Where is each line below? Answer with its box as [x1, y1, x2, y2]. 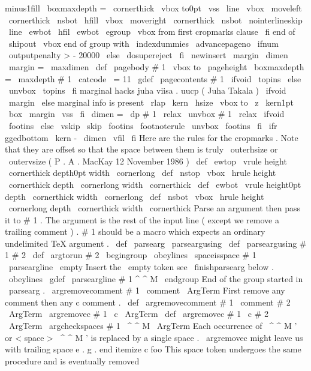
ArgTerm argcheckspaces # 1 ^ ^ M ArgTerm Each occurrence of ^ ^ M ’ [8, 319, 297, 332]
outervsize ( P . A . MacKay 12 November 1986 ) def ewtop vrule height [8, 154, 287, 167]
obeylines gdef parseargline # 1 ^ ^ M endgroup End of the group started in [8, 272, 303, 285]
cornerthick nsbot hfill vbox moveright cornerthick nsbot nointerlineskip [8, 13, 303, 26]
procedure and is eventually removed [5, 354, 140, 367]
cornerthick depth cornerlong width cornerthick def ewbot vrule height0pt [8, 178, 301, 190]
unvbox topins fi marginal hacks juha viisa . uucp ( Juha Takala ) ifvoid [8, 84, 286, 97]
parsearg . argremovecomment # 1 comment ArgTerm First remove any [8, 284, 285, 297]
